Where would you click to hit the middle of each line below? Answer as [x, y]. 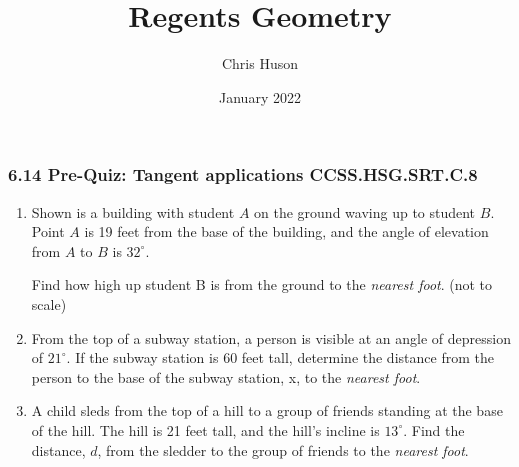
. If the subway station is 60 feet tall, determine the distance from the [280, 357]
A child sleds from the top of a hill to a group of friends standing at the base [267, 410]
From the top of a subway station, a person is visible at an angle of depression [271, 337]
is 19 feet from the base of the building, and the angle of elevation [286, 231]
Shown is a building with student [133, 211]
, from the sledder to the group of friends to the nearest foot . [283, 449]
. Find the [434, 429]
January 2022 [260, 96]
